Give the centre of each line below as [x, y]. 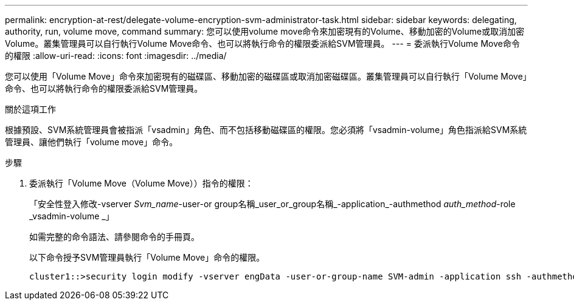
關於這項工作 [30, 109]
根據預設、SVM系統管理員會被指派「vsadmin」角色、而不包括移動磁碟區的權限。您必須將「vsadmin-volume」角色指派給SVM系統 [266, 130]
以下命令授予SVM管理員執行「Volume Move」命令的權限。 [147, 257]
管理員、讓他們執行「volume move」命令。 [92, 142]
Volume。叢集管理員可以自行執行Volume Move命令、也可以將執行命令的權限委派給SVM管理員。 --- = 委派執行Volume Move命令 [262, 43]
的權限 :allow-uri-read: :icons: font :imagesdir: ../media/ [116, 56]
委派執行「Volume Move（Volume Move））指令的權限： [141, 183]
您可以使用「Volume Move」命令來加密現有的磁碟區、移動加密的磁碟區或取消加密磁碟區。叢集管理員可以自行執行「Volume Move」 [266, 76]
